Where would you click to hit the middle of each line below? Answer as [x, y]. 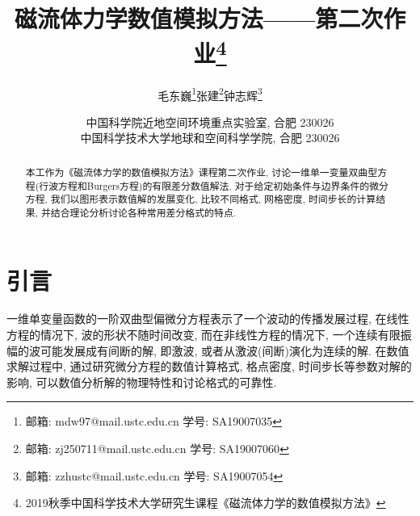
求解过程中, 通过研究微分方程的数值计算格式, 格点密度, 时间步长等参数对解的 [209, 366]
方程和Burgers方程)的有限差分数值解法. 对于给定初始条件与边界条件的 [214, 185]
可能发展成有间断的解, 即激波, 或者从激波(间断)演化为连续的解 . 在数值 [225, 350]
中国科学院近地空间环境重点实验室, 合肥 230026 [210, 122]
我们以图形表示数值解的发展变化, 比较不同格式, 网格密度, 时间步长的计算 [213, 199]
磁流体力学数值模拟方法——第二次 [199, 18]
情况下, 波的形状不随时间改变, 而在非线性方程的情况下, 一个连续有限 [220, 335]
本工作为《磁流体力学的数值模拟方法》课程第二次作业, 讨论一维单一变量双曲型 [202, 172]
